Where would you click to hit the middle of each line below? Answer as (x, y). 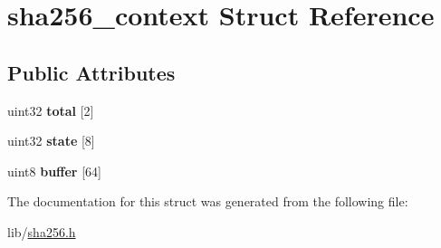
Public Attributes (91, 72)
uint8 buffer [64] (54, 171)
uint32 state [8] (51, 141)
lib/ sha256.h (42, 231)
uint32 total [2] (51, 110)
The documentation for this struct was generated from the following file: (208, 201)
